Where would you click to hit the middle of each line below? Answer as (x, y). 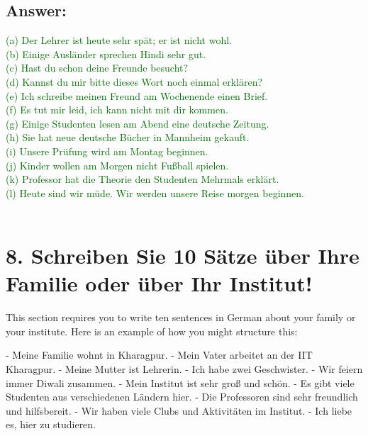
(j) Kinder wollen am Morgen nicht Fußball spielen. (117, 165)
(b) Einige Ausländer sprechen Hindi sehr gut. (106, 54)
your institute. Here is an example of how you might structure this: (152, 331)
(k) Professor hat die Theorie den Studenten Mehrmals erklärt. (143, 179)
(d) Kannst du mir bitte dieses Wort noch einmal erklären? (134, 81)
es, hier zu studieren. (51, 424)
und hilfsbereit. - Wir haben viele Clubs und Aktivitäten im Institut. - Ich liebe (179, 410)
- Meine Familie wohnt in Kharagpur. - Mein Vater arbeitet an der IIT (159, 355)
